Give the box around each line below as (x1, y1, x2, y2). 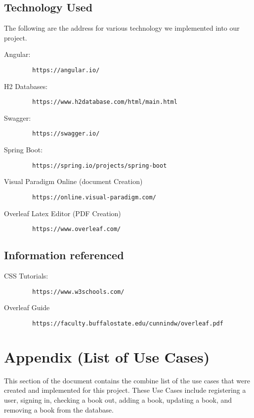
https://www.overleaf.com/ (32, 226, 121, 233)
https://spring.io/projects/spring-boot (32, 162, 167, 169)
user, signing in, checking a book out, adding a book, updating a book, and (4, 394, 232, 405)
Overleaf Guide (4, 302, 50, 313)
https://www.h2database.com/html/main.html (32, 98, 177, 106)
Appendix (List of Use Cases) (4, 346, 210, 367)
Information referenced (4, 247, 124, 263)
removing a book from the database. (4, 404, 114, 415)
